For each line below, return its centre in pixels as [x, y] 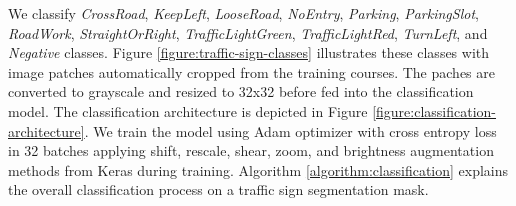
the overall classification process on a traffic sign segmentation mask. [218, 189]
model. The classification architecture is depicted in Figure [188, 110]
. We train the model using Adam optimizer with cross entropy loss [290, 130]
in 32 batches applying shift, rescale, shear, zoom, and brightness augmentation [251, 150]
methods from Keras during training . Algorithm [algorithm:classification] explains [258, 169]
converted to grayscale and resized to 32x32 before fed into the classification [241, 91]
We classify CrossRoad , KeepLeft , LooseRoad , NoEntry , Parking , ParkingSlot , [243, 13]
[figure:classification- [434, 110]
